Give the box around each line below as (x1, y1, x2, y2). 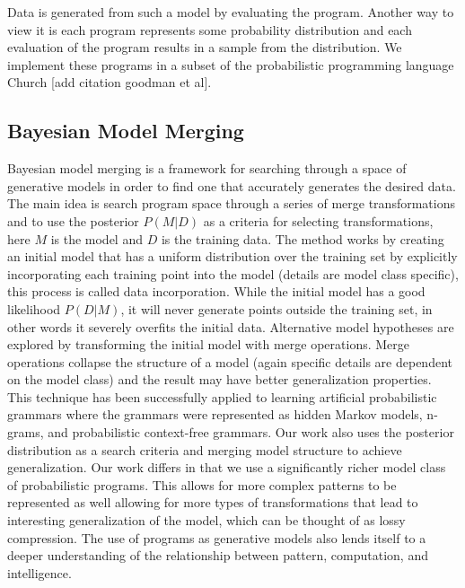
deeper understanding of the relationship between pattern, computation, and (7, 546, 428, 565)
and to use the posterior (7, 211, 139, 230)
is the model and (50, 229, 143, 248)
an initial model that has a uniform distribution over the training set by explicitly (7, 247, 458, 266)
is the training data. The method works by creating (161, 229, 444, 248)
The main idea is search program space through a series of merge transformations (7, 194, 455, 213)
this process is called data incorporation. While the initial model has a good (7, 282, 426, 301)
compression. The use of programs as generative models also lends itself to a (7, 528, 426, 547)
